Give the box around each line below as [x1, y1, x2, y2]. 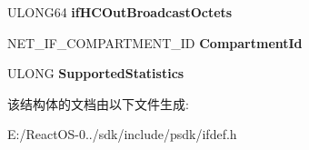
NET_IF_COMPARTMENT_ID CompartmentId [7, 33, 303, 52]
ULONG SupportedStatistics [7, 64, 184, 83]
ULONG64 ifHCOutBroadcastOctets [7, 3, 233, 21]
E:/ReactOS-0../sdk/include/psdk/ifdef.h [7, 125, 237, 144]
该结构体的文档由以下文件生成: [7, 94, 189, 113]
